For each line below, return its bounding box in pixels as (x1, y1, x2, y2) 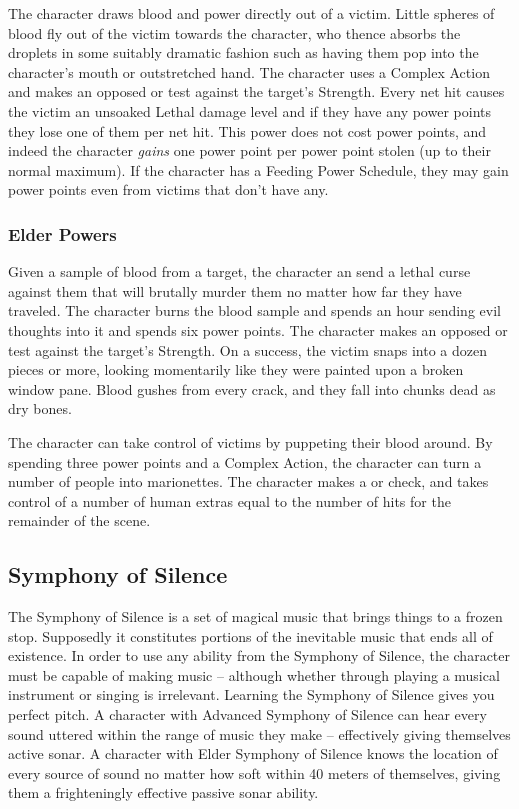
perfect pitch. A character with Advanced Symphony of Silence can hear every (8, 704, 487, 725)
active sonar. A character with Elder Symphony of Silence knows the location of (8, 743, 498, 764)
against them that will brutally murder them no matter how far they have (8, 280, 462, 301)
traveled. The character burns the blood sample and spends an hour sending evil (8, 300, 501, 321)
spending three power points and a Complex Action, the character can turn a (8, 451, 482, 472)
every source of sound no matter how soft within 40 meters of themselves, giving (8, 762, 501, 783)
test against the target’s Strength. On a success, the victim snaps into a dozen (8, 339, 487, 360)
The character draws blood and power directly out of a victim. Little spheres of (8, 3, 495, 23)
